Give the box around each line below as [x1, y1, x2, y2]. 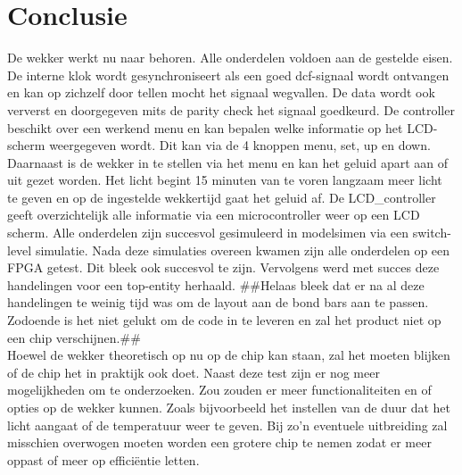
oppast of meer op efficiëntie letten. [7, 450, 200, 469]
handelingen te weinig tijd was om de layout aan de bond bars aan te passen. [7, 293, 429, 312]
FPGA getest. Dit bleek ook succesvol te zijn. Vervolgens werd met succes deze [7, 258, 440, 277]
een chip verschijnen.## [7, 328, 141, 346]
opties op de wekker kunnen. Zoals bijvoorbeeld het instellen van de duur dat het [7, 398, 450, 416]
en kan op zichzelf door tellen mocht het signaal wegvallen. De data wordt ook [7, 83, 435, 102]
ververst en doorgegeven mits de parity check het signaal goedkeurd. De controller [7, 100, 455, 119]
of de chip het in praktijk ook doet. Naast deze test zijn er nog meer [7, 362, 380, 381]
